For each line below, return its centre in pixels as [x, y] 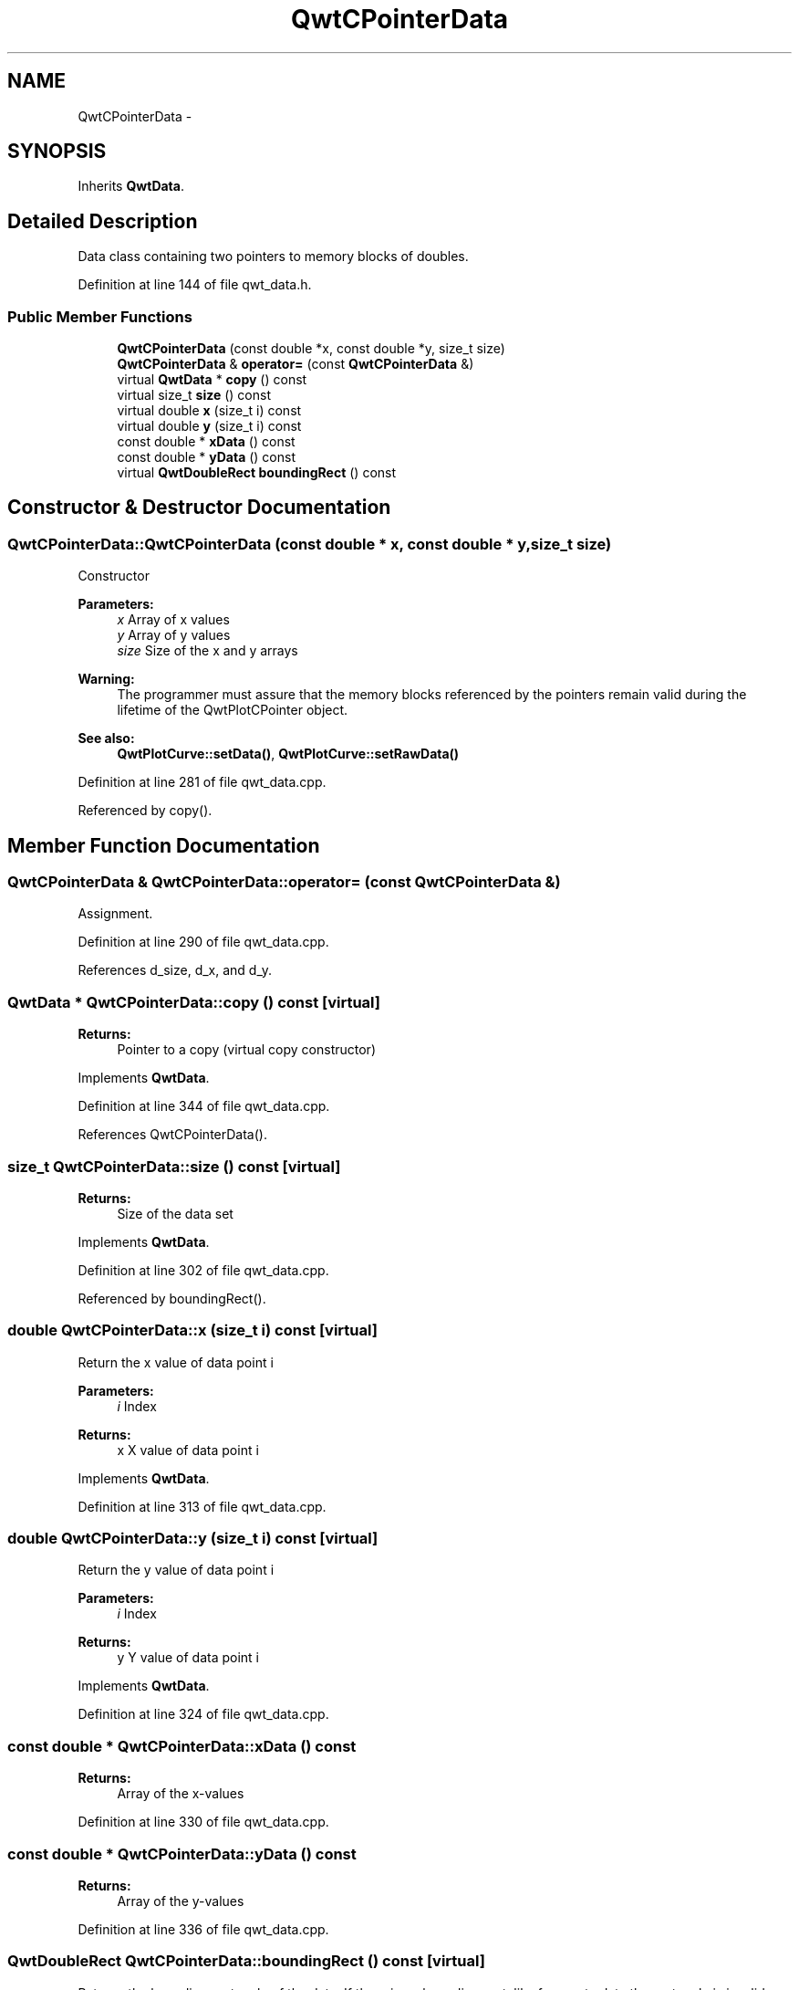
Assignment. [115, 914]
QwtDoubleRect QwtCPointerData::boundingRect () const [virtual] [246, 1961]
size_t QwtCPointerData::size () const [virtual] [174, 1166]
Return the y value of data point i [176, 1570]
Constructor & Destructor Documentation [199, 508]
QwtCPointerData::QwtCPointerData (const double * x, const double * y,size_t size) [310, 544]
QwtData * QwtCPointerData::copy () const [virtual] [194, 1002]
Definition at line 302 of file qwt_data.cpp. [203, 1270]
